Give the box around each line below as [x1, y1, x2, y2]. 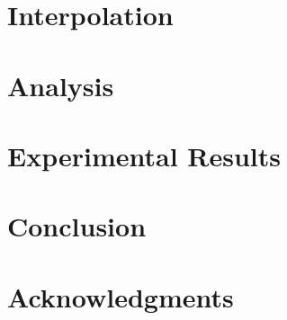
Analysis [7, 67, 114, 103]
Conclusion [7, 208, 147, 244]
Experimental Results [7, 137, 281, 173]
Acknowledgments [7, 278, 234, 315]
